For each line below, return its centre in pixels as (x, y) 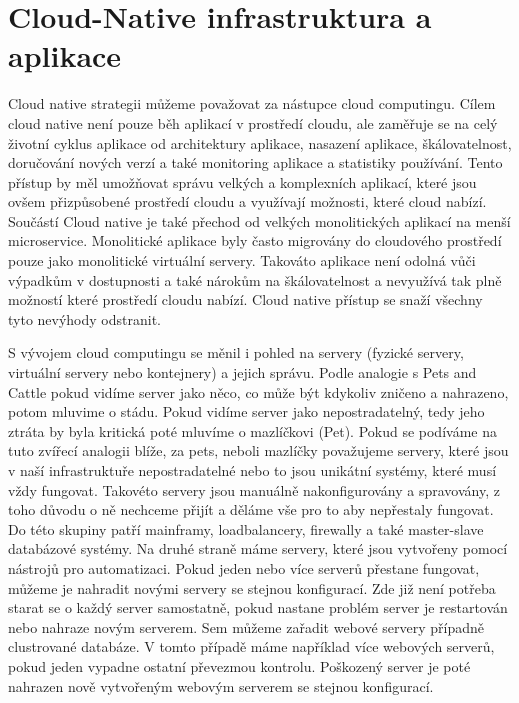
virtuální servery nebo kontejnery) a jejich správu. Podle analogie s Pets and (242, 372)
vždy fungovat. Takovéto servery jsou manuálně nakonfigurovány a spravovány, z (254, 489)
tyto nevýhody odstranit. (84, 318)
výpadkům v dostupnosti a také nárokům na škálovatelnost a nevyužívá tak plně (255, 279)
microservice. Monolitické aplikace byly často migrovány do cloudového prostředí (255, 240)
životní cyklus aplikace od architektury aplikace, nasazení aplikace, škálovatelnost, (260, 142)
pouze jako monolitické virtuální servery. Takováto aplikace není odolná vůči (242, 260)
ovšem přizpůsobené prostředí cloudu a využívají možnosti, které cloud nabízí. (247, 201)
